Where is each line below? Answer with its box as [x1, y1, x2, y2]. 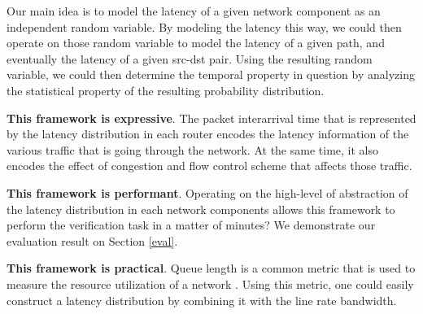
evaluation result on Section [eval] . [7, 232, 178, 249]
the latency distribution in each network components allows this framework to [7, 200, 395, 217]
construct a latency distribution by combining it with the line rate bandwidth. [7, 291, 397, 308]
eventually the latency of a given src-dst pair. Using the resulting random [7, 50, 373, 67]
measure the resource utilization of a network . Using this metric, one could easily [7, 275, 414, 292]
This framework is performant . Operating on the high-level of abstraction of [7, 184, 408, 201]
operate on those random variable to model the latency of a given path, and [7, 34, 385, 51]
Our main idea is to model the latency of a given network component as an [7, 2, 381, 19]
